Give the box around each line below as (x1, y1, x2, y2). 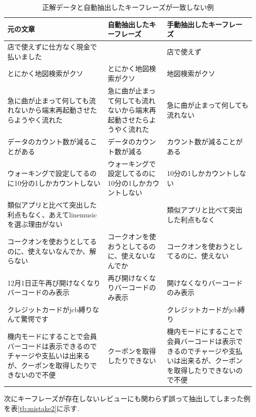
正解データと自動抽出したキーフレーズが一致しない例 (42, 2, 214, 12)
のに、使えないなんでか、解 (7, 246, 96, 256)
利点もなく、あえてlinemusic (7, 209, 97, 219)
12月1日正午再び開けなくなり (7, 277, 100, 288)
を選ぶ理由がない (7, 219, 63, 229)
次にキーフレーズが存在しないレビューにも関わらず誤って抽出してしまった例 (4, 393, 251, 404)
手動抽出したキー (167, 19, 222, 29)
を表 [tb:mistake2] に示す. (4, 403, 79, 413)
